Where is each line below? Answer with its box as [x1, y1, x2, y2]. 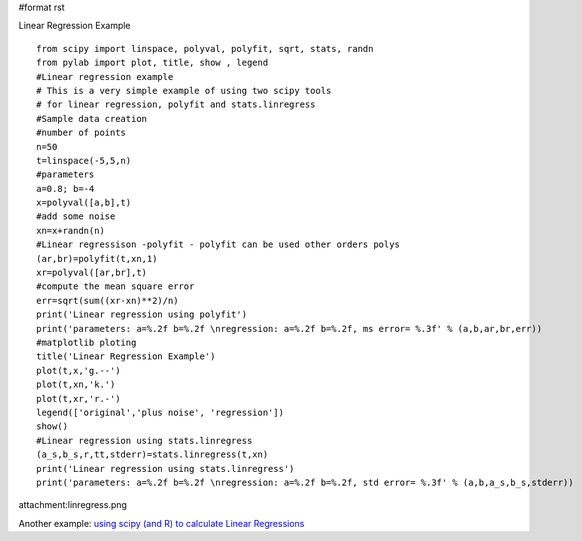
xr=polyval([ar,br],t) [36, 267, 148, 279]
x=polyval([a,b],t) [36, 197, 132, 209]
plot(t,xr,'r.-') [36, 393, 121, 404]
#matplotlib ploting [36, 336, 137, 348]
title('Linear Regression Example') [36, 351, 216, 362]
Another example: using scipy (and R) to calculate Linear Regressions [18, 517, 305, 529]
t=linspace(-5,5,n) [36, 155, 132, 166]
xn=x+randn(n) [36, 225, 105, 236]
